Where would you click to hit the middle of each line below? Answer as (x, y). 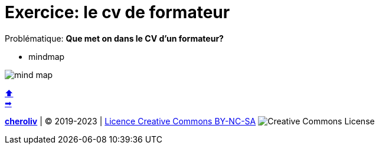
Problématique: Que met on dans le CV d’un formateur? (114, 38)
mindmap (47, 56)
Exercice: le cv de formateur (117, 12)
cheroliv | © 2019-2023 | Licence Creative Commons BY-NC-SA (130, 121)
